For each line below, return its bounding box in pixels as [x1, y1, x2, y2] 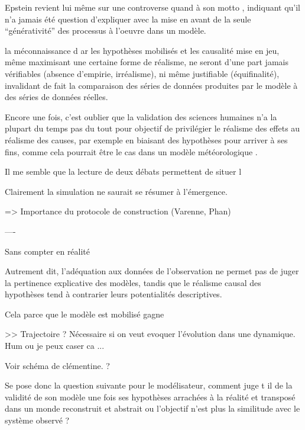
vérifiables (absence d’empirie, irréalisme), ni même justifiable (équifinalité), [5, 67, 280, 79]
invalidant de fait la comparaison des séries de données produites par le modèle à [5, 79, 298, 91]
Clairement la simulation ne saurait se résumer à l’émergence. [5, 185, 228, 197]
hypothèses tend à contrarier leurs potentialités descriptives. [5, 288, 222, 300]
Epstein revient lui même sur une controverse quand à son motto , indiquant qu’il [5, 1, 301, 13]
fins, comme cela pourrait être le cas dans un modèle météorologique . [5, 145, 258, 158]
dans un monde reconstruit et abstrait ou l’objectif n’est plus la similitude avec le [5, 402, 300, 415]
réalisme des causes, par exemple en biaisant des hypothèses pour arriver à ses [5, 133, 288, 146]
